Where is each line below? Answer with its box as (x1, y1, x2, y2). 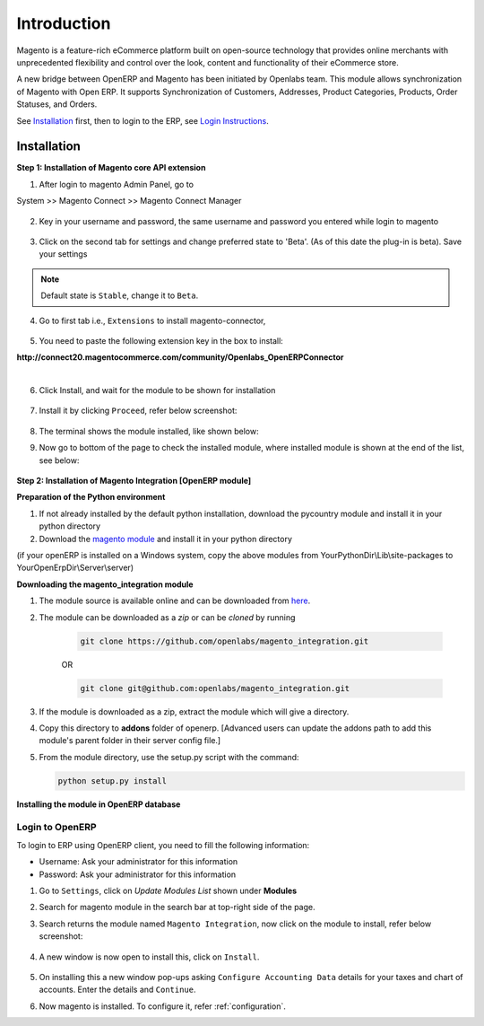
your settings (39, 249, 88, 259)
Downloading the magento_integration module (16, 579, 194, 590)
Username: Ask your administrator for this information (39, 856, 238, 867)
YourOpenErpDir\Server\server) (16, 562, 134, 574)
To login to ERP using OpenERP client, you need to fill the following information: (16, 839, 310, 850)
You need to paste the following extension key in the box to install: (39, 335, 284, 346)
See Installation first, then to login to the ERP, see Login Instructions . (16, 115, 269, 126)
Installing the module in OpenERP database (16, 799, 181, 810)
